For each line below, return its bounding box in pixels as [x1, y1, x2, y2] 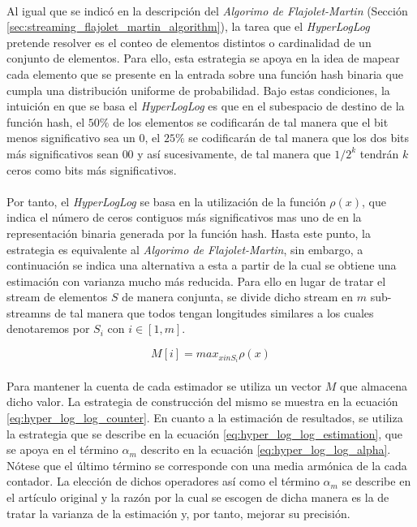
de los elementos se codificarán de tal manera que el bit [113, 113, 389, 130]
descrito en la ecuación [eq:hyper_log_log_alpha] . [140, 441, 391, 458]
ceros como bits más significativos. [6, 161, 177, 178]
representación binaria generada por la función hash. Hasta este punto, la [6, 224, 371, 241]
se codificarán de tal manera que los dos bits [188, 129, 410, 146]
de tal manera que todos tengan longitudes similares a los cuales [54, 304, 374, 321]
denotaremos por [6, 320, 90, 337]
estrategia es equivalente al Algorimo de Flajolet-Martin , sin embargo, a [6, 240, 363, 257]
